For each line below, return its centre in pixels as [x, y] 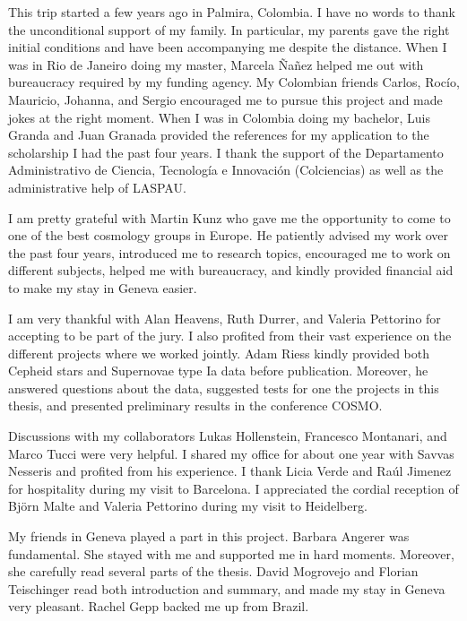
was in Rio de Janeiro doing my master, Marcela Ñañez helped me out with [216, 64]
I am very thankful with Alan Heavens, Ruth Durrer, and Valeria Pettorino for [225, 318]
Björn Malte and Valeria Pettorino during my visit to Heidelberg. [188, 506]
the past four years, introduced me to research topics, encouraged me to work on [229, 252]
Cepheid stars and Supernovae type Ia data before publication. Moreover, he [218, 371]
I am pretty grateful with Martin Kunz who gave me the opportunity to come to [229, 217]
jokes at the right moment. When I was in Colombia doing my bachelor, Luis [220, 117]
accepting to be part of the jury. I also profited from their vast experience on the [230, 336]
